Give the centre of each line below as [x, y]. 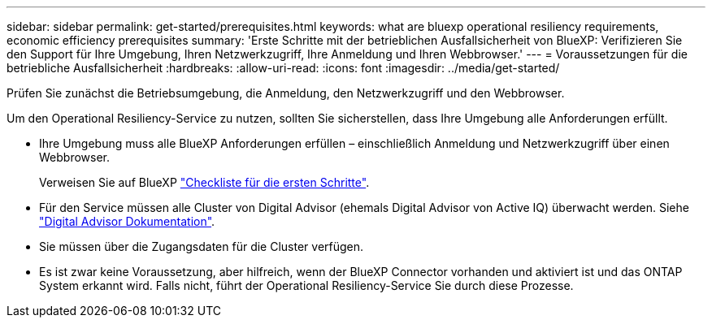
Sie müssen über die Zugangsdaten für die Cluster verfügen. [202, 246]
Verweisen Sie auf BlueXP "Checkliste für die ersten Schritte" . [204, 182]
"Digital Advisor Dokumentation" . [127, 221]
